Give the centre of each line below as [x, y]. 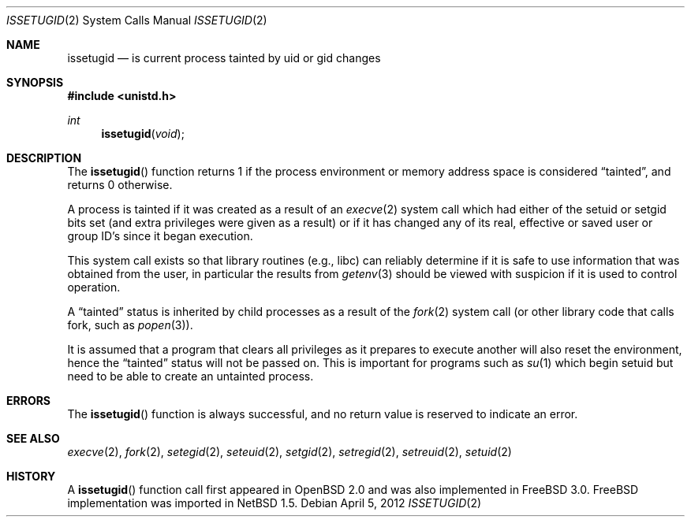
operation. [94, 287]
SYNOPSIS [35, 82]
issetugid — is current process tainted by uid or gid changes [224, 58]
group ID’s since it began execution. [160, 236]
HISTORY [31, 476]
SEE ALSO [33, 438]
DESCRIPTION [44, 158]
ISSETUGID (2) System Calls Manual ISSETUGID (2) [137, 20]
